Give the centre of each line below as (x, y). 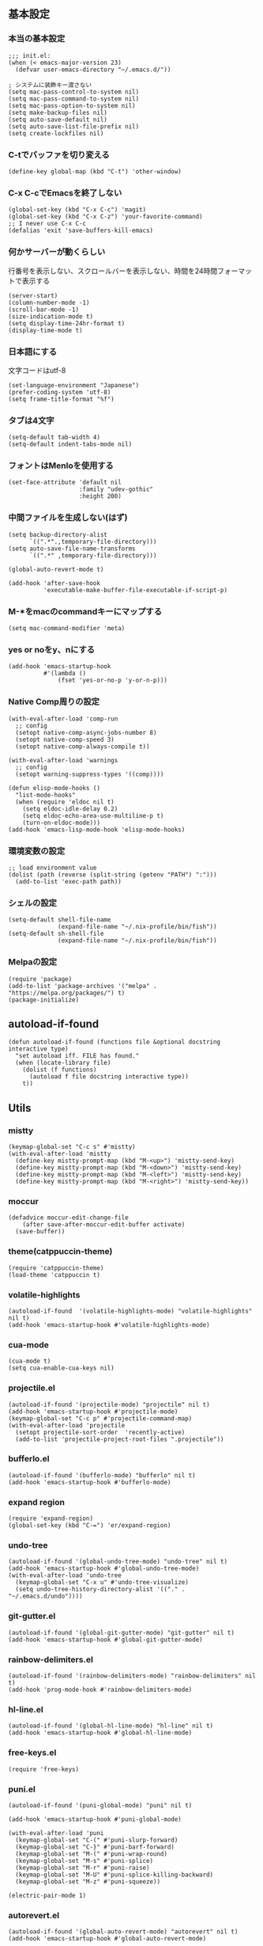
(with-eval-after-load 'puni (56, 1833)
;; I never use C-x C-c (47, 224)
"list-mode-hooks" (46, 795)
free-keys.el (32, 1753)
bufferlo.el (29, 1459)
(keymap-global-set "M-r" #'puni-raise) (83, 1868)
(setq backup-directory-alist (58, 534)
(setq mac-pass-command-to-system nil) (74, 99)
